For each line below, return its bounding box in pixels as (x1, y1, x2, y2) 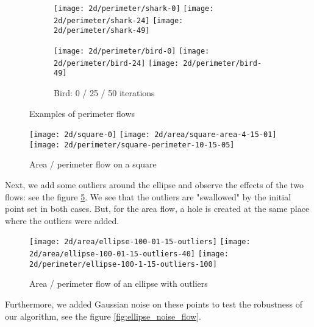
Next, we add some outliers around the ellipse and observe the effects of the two (5, 178, 304, 191)
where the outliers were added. (5, 214, 120, 227)
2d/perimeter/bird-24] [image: (54, 58, 179, 68)
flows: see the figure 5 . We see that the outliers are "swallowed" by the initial (5, 190, 291, 203)
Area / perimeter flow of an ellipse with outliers (29, 277, 208, 290)
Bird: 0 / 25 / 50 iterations (54, 86, 155, 99)
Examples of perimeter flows (29, 107, 135, 119)
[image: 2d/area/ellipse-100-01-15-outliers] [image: (29, 237, 251, 247)
